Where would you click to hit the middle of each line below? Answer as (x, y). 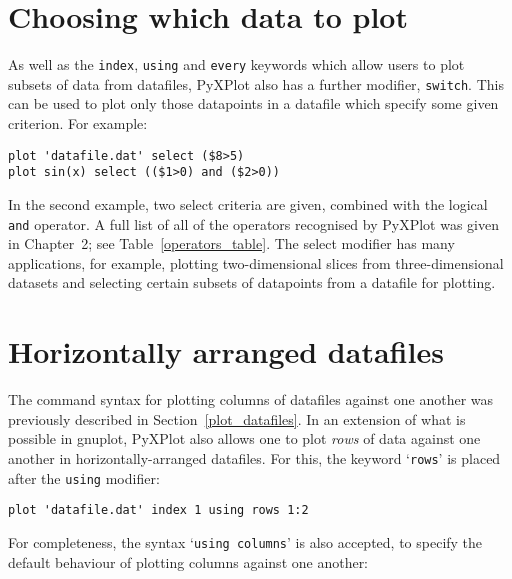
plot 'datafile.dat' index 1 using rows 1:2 (158, 510)
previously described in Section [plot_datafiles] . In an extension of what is (237, 418)
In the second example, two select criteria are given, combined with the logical (248, 203)
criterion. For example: (78, 123)
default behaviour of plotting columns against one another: (188, 561)
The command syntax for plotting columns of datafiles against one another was (251, 399)
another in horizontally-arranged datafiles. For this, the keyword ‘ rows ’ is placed (254, 457)
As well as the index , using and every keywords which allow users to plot (236, 64)
